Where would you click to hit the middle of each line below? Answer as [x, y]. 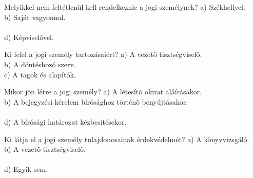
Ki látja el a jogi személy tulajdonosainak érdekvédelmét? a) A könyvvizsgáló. [127, 139]
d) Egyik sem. [26, 169]
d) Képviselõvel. [29, 37]
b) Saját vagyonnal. [35, 17]
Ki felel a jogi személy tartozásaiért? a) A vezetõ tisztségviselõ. [103, 54]
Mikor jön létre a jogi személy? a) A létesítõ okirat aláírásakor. [103, 92]
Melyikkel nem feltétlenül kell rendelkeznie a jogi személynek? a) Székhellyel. [125, 7]
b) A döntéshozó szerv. [40, 64]
